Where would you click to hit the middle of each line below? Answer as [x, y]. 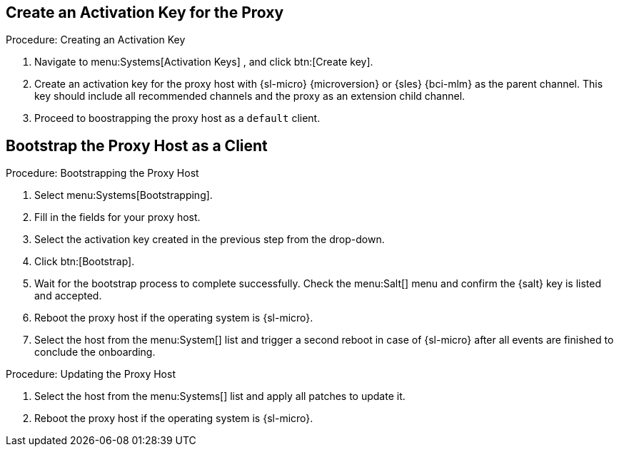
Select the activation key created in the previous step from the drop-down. [210, 240]
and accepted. [68, 296]
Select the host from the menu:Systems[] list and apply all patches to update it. [220, 396]
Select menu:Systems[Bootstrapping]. [124, 195]
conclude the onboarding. [95, 352]
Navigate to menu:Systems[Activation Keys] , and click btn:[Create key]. [204, 62]
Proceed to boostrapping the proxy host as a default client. [177, 118]
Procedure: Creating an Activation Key [96, 40]
